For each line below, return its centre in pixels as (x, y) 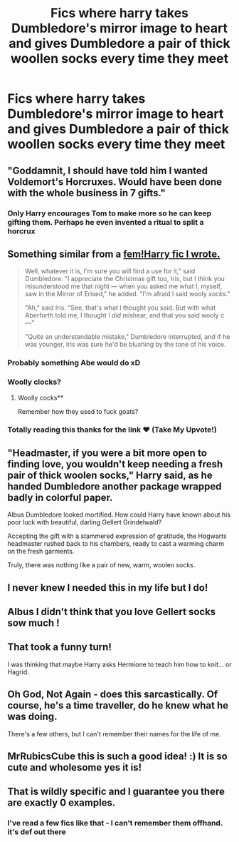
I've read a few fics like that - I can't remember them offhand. (115, 823)
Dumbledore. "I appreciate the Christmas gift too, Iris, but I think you (125, 279)
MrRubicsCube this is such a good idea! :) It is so (117, 757)
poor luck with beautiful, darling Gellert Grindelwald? (85, 522)
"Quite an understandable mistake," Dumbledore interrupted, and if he (127, 337)
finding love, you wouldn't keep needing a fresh (115, 464)
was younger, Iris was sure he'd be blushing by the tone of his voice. (125, 345)
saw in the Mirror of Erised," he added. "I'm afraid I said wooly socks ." (127, 294)
